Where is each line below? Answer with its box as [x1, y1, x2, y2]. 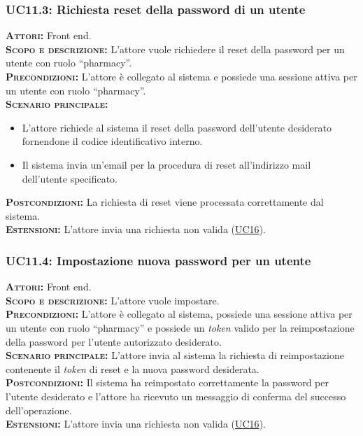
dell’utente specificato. [22, 171, 118, 185]
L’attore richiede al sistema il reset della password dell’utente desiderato [22, 120, 332, 134]
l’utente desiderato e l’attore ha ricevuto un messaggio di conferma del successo [6, 388, 346, 403]
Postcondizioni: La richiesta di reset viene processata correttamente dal [6, 195, 324, 209]
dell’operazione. [6, 402, 72, 417]
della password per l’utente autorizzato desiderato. [6, 334, 222, 349]
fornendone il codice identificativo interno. [22, 134, 203, 148]
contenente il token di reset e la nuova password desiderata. [6, 361, 259, 376]
